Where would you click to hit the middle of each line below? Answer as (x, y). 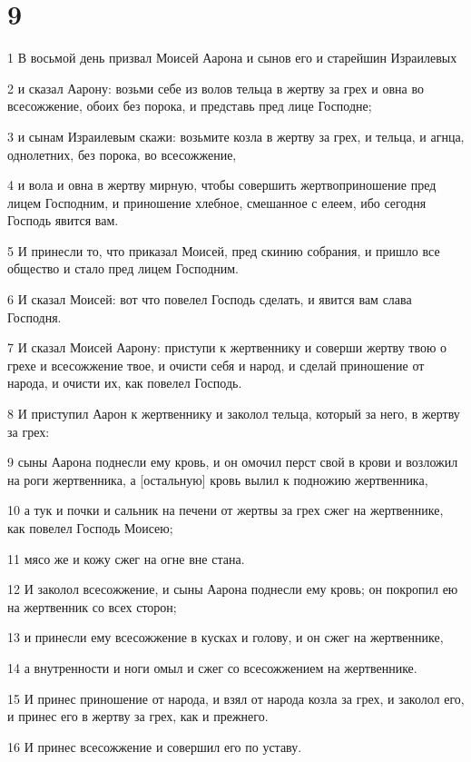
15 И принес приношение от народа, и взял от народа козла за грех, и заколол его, (236, 698)
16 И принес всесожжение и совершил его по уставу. (155, 746)
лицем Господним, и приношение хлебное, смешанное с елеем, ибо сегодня (217, 202)
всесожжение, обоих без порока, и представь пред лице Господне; (190, 106)
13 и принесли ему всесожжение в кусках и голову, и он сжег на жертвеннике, (226, 637)
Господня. (34, 317)
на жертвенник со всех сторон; (92, 606)
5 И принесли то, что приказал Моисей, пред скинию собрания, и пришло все (224, 250)
